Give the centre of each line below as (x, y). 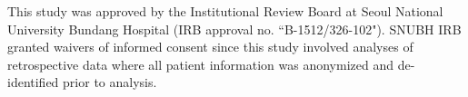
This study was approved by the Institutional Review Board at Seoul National (225, 11)
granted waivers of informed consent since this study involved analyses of (210, 47)
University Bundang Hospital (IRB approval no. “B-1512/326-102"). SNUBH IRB (234, 29)
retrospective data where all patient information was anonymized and (200, 64)
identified (33, 82)
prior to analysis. (110, 82)
